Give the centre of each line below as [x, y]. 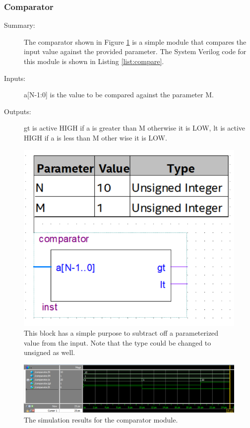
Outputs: [18, 111]
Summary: [20, 25]
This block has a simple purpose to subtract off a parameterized [121, 333]
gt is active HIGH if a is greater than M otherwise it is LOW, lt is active [135, 128]
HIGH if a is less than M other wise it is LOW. [95, 137]
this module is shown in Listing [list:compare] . [94, 61]
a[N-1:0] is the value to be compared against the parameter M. [119, 95]
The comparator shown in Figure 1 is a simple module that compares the [135, 41]
